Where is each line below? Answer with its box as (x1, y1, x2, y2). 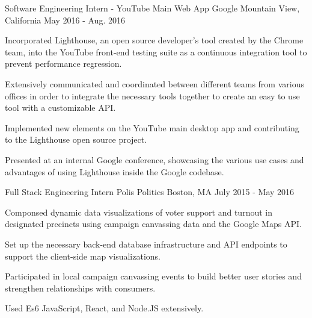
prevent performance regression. (5, 57, 122, 70)
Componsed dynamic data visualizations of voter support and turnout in (5, 205, 272, 218)
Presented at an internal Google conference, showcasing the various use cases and (5, 153, 304, 166)
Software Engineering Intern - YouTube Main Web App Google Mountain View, (5, 2, 300, 14)
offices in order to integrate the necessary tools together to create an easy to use (5, 89, 300, 102)
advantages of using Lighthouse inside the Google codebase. (5, 165, 224, 178)
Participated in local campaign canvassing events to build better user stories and (5, 270, 302, 282)
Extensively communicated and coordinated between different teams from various (5, 77, 304, 90)
